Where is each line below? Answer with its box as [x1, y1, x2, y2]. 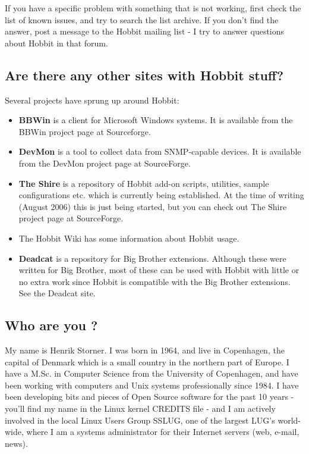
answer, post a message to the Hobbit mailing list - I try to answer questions [5, 25, 285, 37]
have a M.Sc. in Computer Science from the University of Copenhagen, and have [5, 367, 298, 380]
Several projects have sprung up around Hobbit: [5, 93, 179, 106]
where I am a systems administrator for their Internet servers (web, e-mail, [26, 425, 299, 438]
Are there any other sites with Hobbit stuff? [5, 65, 284, 84]
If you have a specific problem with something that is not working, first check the [5, 2, 301, 14]
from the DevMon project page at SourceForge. [18, 156, 191, 169]
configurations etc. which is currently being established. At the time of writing [18, 189, 304, 201]
